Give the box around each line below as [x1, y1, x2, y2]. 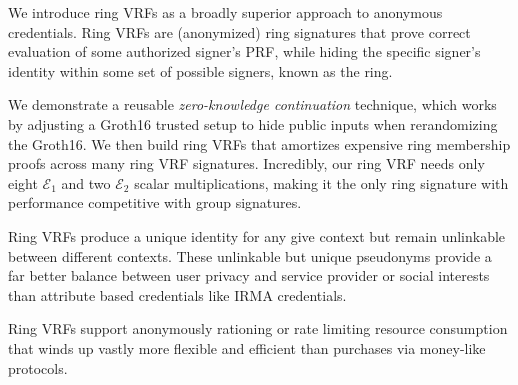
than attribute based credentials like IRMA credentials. [8, 284, 347, 305]
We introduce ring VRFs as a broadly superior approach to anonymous [8, 2, 443, 22]
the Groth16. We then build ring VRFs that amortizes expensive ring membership [8, 133, 511, 154]
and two [61, 172, 111, 193]
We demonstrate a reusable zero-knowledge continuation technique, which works [8, 94, 497, 115]
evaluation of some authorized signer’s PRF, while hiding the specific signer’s [8, 41, 481, 62]
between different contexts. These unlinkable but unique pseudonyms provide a [8, 245, 492, 266]
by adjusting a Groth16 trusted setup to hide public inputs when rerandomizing [8, 113, 498, 134]
